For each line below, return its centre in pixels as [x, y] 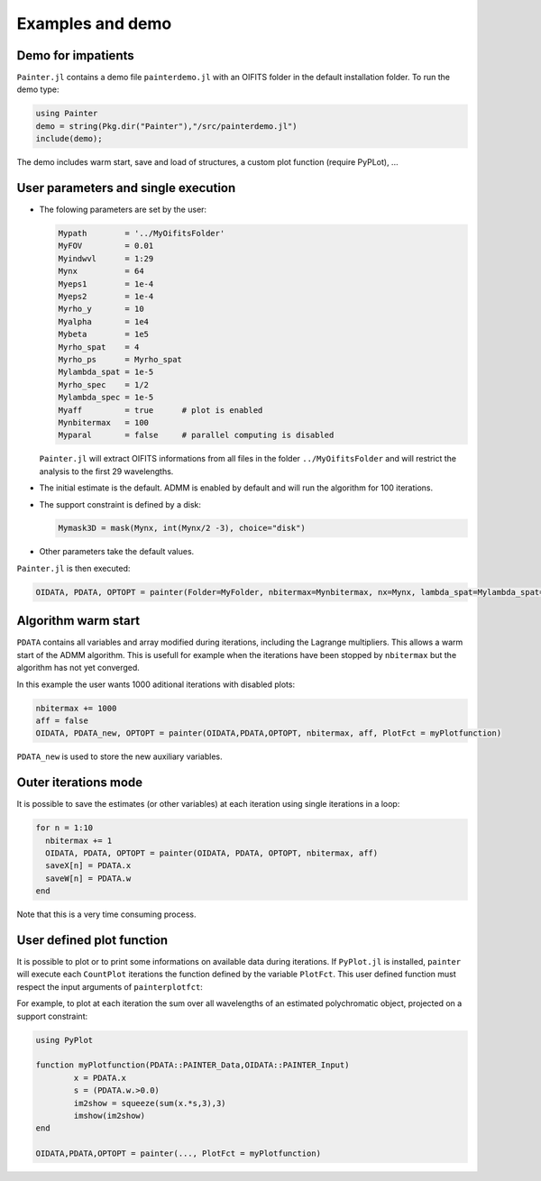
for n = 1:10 [64, 828]
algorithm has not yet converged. [78, 668]
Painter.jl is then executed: [73, 568]
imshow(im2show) [110, 1115]
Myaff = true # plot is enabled [160, 410]
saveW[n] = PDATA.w [88, 878]
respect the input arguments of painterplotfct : [110, 986]
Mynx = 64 [101, 271]
